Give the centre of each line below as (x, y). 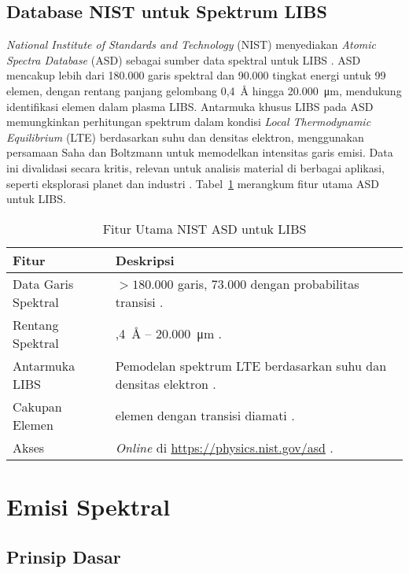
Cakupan (37, 406)
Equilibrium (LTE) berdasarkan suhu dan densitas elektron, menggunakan (185, 137)
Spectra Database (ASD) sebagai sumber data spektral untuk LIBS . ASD (184, 59)
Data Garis (43, 283)
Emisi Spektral (88, 506)
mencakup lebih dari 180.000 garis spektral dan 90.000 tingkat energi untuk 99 (196, 75)
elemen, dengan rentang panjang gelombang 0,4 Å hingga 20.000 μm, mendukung (204, 90)
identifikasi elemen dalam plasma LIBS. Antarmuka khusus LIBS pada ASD (190, 106)
